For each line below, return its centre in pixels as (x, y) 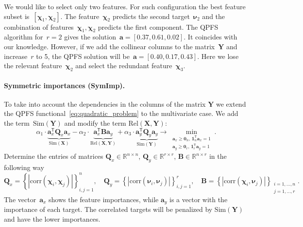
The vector (20, 199)
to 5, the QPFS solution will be (83, 56)
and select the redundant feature (124, 66)
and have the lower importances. (52, 218)
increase (16, 56)
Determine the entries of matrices (54, 156)
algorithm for (24, 37)
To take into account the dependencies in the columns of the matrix (105, 104)
